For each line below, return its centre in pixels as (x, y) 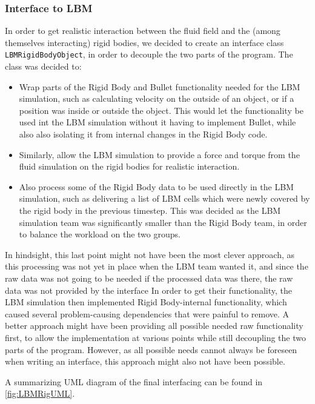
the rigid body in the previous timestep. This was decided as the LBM (150, 210)
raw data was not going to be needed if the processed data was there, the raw (149, 278)
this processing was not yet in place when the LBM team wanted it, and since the (157, 266)
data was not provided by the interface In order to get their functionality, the (148, 290)
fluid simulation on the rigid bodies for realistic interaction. (129, 166)
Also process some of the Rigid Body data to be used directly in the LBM (156, 186)
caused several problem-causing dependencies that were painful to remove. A (147, 313)
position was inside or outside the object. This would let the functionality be (161, 110)
